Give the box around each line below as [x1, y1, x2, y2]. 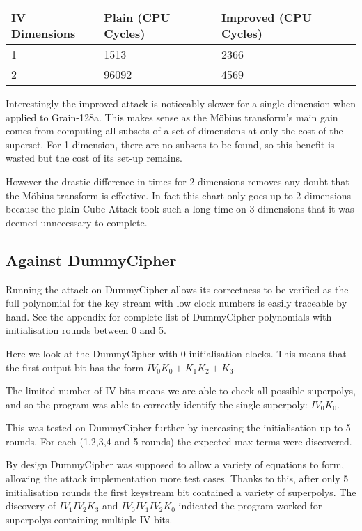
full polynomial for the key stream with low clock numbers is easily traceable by [6, 295, 347, 310]
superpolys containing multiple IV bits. [6, 511, 173, 526]
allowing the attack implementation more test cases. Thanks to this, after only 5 [6, 471, 349, 486]
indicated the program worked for [178, 498, 322, 513]
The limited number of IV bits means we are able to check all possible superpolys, [6, 383, 356, 398]
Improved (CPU [221, 9, 312, 25]
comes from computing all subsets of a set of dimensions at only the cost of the [6, 123, 343, 138]
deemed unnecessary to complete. [6, 215, 148, 229]
